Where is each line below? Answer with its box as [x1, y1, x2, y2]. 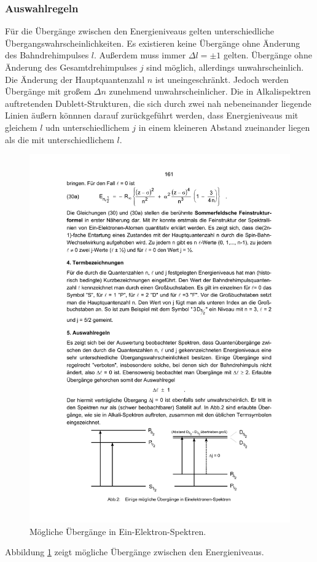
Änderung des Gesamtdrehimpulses [5, 61, 138, 73]
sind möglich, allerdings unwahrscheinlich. [146, 61, 304, 73]
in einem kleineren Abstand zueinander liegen [138, 120, 310, 133]
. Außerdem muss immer [94, 49, 186, 61]
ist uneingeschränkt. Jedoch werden [155, 72, 289, 85]
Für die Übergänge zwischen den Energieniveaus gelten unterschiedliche [5, 25, 274, 37]
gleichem [5, 120, 37, 133]
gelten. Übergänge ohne [223, 49, 312, 61]
